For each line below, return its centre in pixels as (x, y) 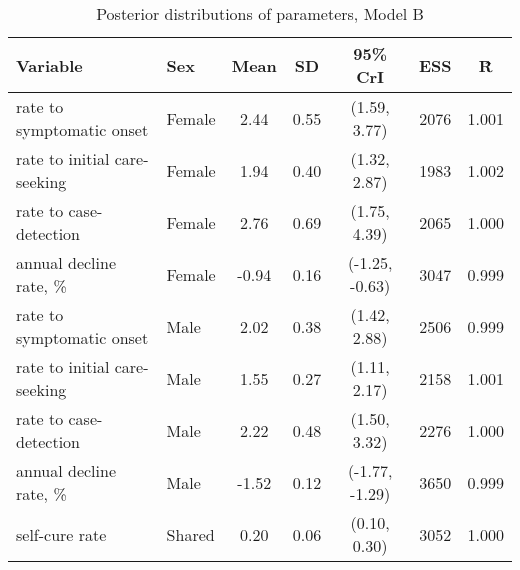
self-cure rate (61, 534)
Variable (49, 65)
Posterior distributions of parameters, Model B (260, 13)
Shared (190, 534)
